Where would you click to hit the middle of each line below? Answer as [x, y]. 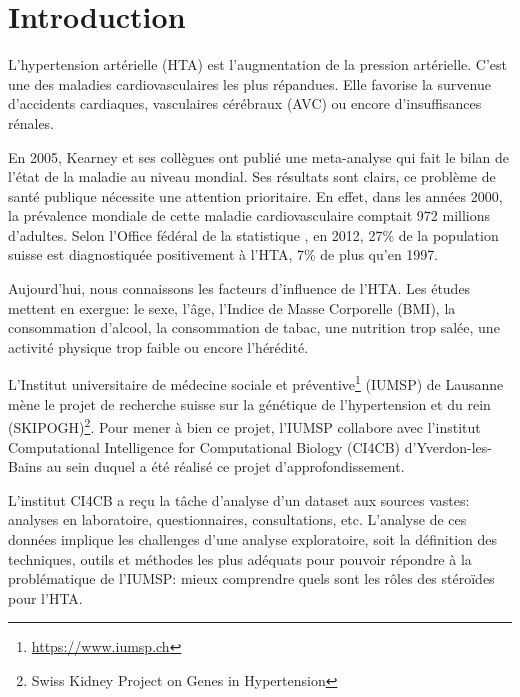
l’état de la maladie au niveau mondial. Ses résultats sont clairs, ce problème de [252, 176]
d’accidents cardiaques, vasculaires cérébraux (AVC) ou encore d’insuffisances [245, 103]
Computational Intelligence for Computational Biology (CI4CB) [204, 446]
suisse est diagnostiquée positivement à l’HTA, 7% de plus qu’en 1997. [223, 254]
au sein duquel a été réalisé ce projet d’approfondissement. [225, 466]
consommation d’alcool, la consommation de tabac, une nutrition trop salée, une [254, 327]
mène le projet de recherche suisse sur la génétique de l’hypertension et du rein [249, 403]
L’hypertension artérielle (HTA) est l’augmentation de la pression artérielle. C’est [257, 64]
